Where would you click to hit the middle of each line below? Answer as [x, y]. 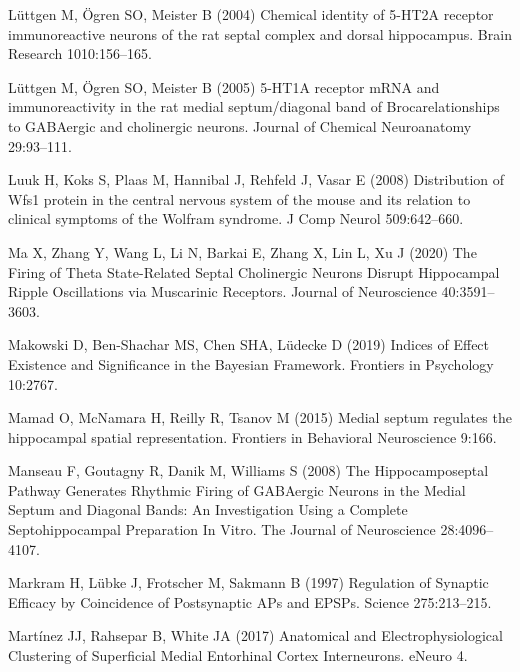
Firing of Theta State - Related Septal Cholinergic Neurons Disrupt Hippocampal [254, 271]
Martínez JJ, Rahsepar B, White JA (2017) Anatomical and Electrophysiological [255, 635]
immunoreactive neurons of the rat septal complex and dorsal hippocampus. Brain [260, 33]
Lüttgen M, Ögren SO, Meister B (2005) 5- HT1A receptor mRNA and [224, 86]
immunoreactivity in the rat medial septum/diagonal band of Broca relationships [254, 106]
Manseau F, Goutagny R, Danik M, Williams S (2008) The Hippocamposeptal [248, 470]
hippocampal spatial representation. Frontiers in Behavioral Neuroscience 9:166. [252, 436]
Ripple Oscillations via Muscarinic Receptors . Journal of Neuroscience [222, 291]
